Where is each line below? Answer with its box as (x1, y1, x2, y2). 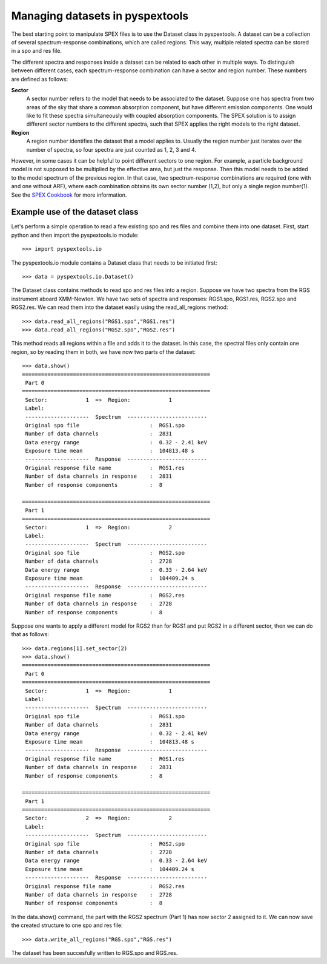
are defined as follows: (11, 75, 68, 83)
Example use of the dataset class (11, 207, 139, 217)
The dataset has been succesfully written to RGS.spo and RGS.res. (11, 949, 178, 956)
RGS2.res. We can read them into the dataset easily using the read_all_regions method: (11, 304, 228, 311)
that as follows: (11, 631, 50, 638)
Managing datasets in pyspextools (11, 9, 189, 22)
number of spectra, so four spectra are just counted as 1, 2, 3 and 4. (26, 146, 197, 153)
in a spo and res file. (11, 47, 62, 55)
